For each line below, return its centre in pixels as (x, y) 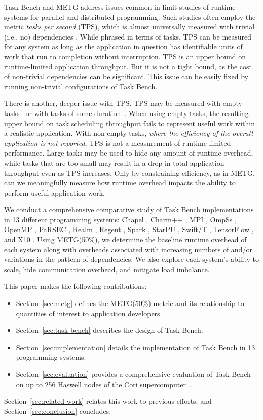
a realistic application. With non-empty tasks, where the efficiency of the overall (128, 133)
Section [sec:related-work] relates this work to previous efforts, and (108, 401)
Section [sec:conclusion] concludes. (58, 411)
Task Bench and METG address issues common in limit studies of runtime (120, 7)
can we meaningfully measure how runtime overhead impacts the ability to (120, 183)
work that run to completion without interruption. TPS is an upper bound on (125, 56)
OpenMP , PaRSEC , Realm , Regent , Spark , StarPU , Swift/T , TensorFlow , (129, 229)
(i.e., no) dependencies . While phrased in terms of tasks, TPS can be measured (128, 36)
